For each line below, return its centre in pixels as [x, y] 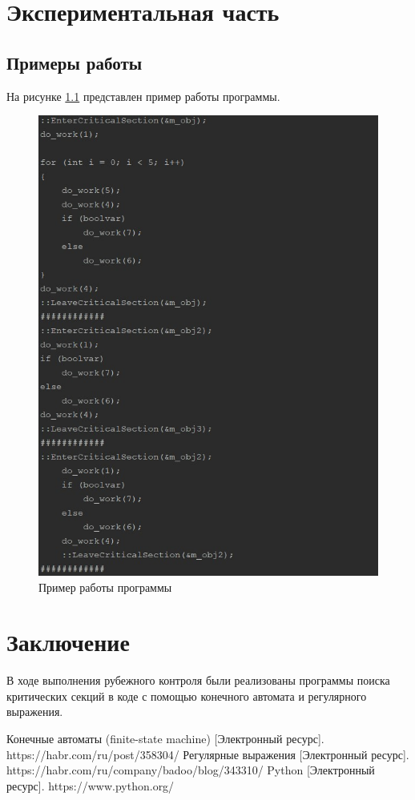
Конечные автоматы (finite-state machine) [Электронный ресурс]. [165, 739]
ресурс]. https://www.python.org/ [91, 785]
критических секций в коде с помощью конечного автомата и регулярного [187, 695]
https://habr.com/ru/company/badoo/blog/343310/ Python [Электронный [191, 770]
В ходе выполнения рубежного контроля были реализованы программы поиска [198, 680]
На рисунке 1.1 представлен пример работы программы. [143, 96]
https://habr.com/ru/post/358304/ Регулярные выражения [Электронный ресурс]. [208, 754]
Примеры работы [75, 62]
